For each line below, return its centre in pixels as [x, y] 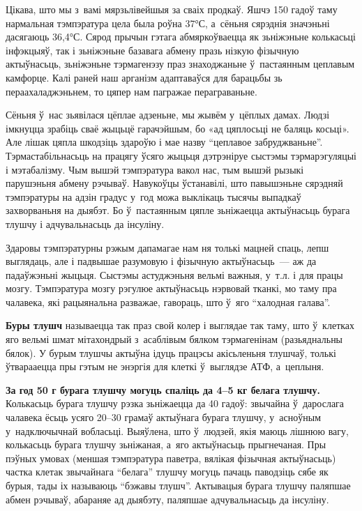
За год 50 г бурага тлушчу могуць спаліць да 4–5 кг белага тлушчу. [163, 389]
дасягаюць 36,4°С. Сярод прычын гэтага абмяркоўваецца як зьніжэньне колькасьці [181, 37]
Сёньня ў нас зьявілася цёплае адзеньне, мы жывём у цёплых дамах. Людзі [168, 115]
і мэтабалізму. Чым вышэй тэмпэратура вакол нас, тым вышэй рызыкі [155, 169]
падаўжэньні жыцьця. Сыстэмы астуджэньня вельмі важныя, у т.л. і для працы [174, 274]
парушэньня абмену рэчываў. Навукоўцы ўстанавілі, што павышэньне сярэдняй [174, 183]
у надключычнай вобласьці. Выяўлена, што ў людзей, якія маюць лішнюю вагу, [177, 430]
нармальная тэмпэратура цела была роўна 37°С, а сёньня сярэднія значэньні [168, 23]
